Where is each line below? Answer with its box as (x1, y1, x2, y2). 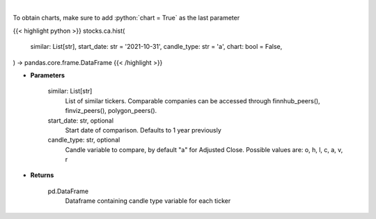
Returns (30, 171, 54, 179)
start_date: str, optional (47, 116, 114, 125)
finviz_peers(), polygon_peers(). (65, 107, 157, 115)
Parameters (30, 70, 65, 80)
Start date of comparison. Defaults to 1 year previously (65, 126, 222, 134)
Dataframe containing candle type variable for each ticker (65, 197, 231, 205)
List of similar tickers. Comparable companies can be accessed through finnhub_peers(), (65, 96, 320, 105)
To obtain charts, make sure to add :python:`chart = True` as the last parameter (13, 14, 240, 22)
